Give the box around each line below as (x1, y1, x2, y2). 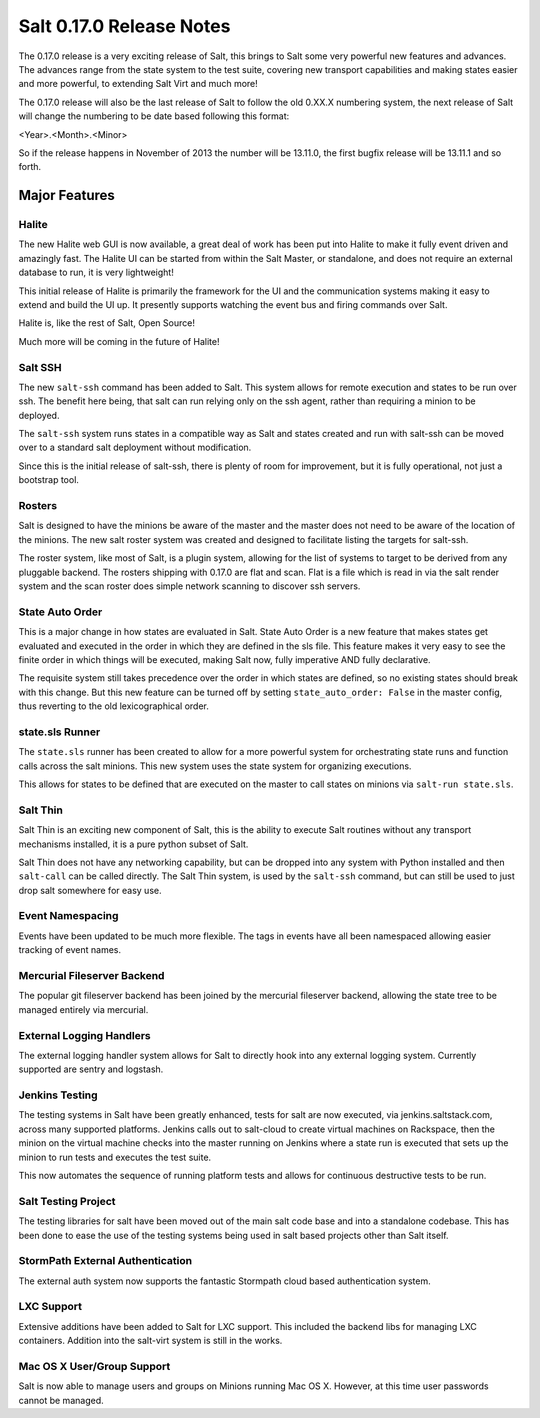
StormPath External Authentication (18, 1254, 193, 1268)
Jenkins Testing (18, 1088, 99, 1102)
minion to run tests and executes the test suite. (18, 1151, 212, 1163)
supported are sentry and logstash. (18, 1063, 164, 1075)
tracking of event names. (18, 944, 122, 956)
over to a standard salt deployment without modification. (18, 441, 252, 454)
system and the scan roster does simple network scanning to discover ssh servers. (18, 580, 361, 592)
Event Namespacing (18, 909, 119, 923)
